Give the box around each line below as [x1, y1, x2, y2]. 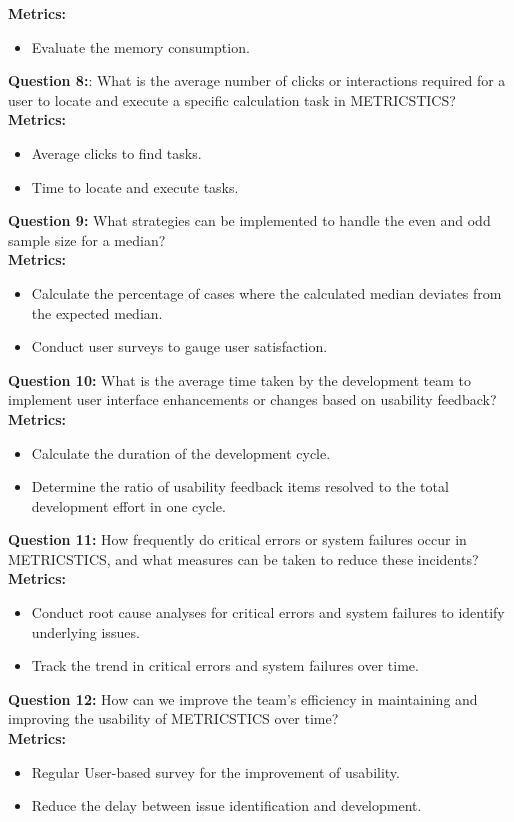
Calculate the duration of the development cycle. [31, 442, 331, 463]
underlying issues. [31, 621, 140, 642]
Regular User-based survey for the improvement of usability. [31, 761, 400, 782]
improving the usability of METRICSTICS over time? [8, 708, 339, 729]
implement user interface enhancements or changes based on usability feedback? [8, 389, 497, 410]
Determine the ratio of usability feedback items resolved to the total [31, 476, 449, 497]
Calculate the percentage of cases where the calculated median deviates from [31, 282, 502, 303]
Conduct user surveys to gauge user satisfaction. [31, 336, 328, 357]
